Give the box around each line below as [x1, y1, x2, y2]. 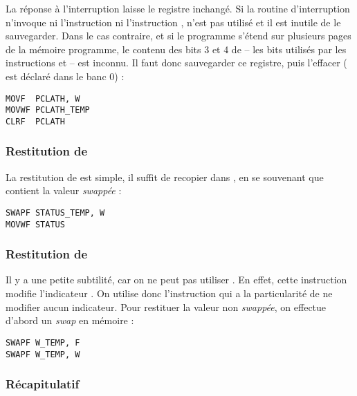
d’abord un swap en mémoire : [6, 313, 134, 328]
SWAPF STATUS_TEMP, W [6, 207, 105, 218]
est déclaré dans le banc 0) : [6, 68, 125, 83]
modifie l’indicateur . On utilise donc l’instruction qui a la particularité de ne [6, 286, 333, 301]
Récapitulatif [6, 375, 80, 393]
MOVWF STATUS [6, 219, 65, 229]
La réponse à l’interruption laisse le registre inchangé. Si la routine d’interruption [6, 1, 350, 15]
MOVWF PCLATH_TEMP [6, 105, 90, 115]
